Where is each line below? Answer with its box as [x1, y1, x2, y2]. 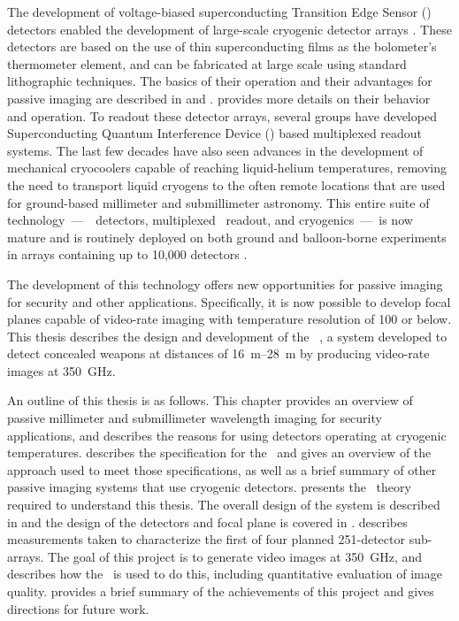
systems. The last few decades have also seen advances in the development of [7, 141, 424, 159]
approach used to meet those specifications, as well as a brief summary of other [7, 460, 437, 479]
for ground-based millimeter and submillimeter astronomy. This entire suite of [7, 193, 430, 211]
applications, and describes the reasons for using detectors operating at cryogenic [7, 425, 447, 444]
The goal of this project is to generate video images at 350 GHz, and [48, 547, 423, 565]
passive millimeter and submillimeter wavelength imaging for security [7, 409, 382, 427]
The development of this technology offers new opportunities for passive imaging [7, 274, 443, 293]
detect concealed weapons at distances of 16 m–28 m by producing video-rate [7, 344, 430, 363]
